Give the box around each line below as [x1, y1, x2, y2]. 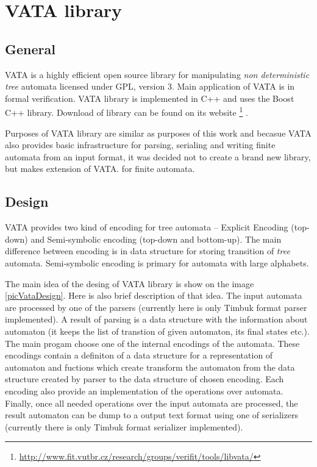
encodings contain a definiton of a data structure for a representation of [5, 349, 273, 362]
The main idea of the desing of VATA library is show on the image [5, 277, 254, 290]
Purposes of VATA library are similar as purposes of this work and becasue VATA [5, 126, 312, 139]
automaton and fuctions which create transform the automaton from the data [5, 360, 295, 373]
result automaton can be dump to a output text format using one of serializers [5, 408, 299, 421]
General [5, 39, 55, 58]
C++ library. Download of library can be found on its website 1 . [5, 104, 248, 119]
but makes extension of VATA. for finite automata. [5, 162, 195, 175]
